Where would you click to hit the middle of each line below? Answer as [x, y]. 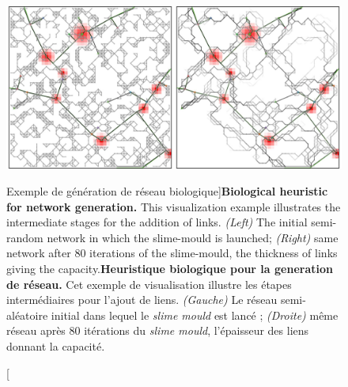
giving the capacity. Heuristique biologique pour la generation [170, 268]
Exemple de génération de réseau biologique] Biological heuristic [167, 190]
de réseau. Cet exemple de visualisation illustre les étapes [149, 284]
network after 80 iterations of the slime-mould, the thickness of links [172, 253]
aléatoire [27, 315]
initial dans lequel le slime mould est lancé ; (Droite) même [195, 315]
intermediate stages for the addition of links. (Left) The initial [157, 222]
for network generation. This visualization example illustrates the [174, 206]
